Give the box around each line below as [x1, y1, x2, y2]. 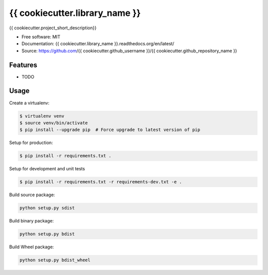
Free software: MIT [21, 34, 61, 40]
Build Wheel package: [9, 244, 54, 250]
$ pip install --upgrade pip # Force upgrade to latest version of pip [19, 127, 201, 133]
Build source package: [9, 192, 55, 198]
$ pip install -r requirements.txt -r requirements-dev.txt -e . [19, 179, 182, 185]
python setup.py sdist [19, 205, 75, 211]
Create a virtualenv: [9, 100, 50, 106]
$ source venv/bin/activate [19, 120, 88, 126]
